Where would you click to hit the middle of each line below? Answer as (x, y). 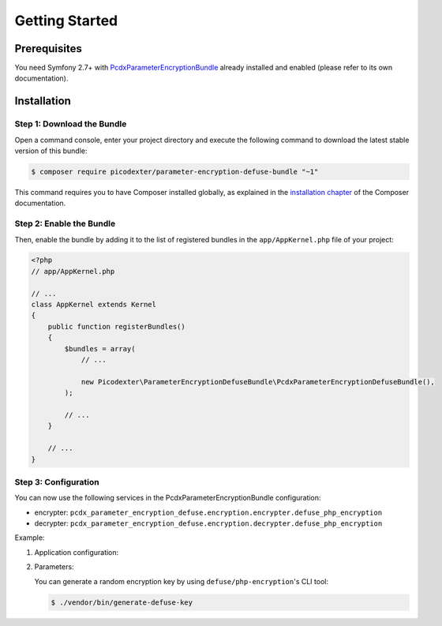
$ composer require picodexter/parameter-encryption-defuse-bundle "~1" (175, 171)
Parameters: (54, 567)
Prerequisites (48, 49)
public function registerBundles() (116, 326)
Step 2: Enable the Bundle (65, 223)
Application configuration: (77, 552)
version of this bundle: (51, 151)
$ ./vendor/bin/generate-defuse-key (122, 602)
